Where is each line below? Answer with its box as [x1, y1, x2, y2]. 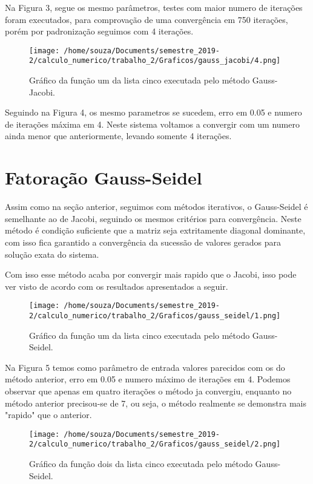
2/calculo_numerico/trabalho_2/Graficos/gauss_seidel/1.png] [29, 312, 281, 320]
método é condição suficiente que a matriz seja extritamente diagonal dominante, [5, 224, 306, 237]
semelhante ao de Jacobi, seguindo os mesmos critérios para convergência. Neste [5, 212, 301, 224]
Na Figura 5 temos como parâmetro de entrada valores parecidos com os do [5, 361, 285, 373]
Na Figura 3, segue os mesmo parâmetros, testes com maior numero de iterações [5, 1, 303, 13]
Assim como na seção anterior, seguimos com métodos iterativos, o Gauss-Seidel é [5, 200, 308, 213]
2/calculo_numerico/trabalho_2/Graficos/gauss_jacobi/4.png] [29, 56, 281, 65]
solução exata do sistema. [5, 247, 99, 260]
